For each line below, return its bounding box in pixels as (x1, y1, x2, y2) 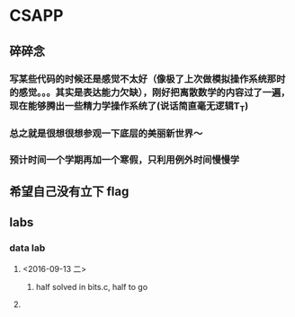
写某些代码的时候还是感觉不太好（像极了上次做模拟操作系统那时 (9, 73, 286, 85)
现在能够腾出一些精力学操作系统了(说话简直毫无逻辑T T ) (9, 100, 249, 113)
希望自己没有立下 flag (9, 184, 130, 198)
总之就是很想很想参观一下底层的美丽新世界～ (9, 127, 203, 139)
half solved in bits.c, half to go (35, 281, 148, 292)
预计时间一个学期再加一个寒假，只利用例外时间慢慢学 (9, 154, 240, 166)
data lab (9, 242, 46, 254)
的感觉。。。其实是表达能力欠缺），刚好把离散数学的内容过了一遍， (9, 86, 291, 99)
